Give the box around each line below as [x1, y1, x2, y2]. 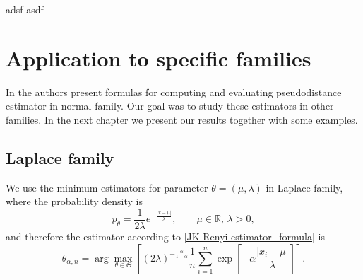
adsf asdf [6, 2, 44, 16]
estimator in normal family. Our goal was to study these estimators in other [6, 98, 334, 113]
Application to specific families [6, 43, 311, 72]
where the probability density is [6, 194, 143, 209]
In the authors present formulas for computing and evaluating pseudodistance [6, 84, 342, 99]
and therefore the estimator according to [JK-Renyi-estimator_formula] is [6, 228, 325, 243]
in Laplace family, [266, 180, 343, 194]
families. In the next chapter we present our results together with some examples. [6, 112, 358, 127]
